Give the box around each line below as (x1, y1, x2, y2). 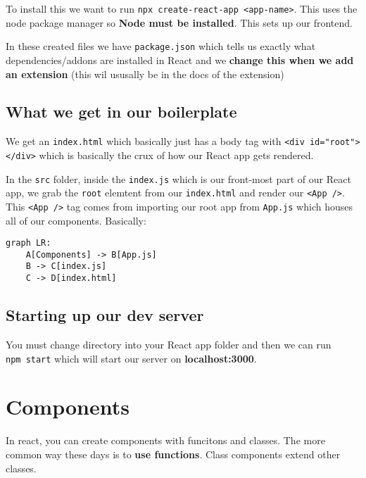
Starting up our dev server (6, 304, 204, 326)
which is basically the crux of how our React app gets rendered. (39, 147, 314, 162)
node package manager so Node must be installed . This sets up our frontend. (6, 15, 353, 30)
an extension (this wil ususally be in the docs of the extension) (6, 66, 284, 81)
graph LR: (6, 238, 51, 249)
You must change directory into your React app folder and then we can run (6, 337, 332, 351)
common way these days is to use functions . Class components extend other (6, 446, 341, 461)
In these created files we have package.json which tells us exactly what (6, 39, 316, 54)
